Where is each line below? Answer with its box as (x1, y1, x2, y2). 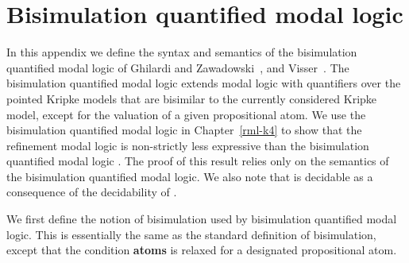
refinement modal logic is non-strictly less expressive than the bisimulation (6, 137, 369, 153)
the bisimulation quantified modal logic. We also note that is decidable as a (6, 168, 373, 184)
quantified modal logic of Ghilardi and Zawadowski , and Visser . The (6, 59, 349, 75)
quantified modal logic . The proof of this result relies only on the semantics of (6, 153, 389, 169)
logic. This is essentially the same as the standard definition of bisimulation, (6, 226, 376, 242)
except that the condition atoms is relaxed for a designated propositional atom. (6, 242, 397, 258)
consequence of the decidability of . (6, 184, 177, 200)
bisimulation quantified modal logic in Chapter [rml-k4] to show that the (6, 122, 362, 138)
